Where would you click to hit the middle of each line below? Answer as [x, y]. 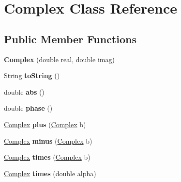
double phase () [28, 108]
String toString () [32, 75]
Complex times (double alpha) [50, 173]
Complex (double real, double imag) [59, 59]
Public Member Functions [70, 39]
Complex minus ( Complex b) [48, 141]
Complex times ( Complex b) [47, 157]
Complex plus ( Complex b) [45, 124]
